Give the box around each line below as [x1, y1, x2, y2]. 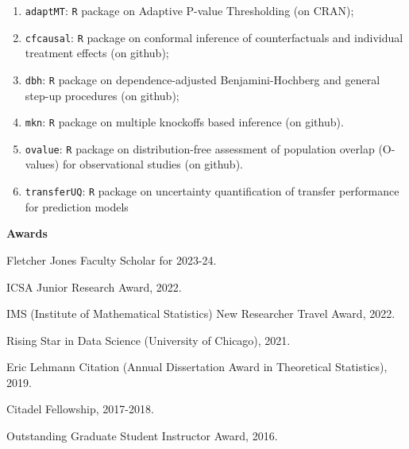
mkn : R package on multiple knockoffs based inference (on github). [25, 114, 344, 130]
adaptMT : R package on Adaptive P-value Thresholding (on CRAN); [25, 2, 354, 18]
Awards [6, 225, 48, 242]
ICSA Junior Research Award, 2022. [6, 278, 182, 295]
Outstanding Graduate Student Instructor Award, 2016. [6, 428, 278, 444]
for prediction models [25, 198, 129, 215]
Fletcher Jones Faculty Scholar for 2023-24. [6, 251, 217, 268]
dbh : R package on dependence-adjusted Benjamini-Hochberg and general [25, 71, 380, 87]
